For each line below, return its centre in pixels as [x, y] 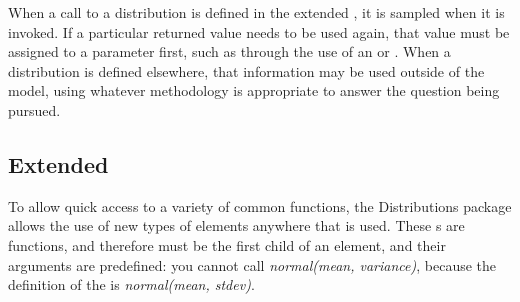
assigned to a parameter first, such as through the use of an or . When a [229, 51]
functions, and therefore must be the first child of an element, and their [227, 244]
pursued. [34, 109]
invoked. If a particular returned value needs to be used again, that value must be [259, 31]
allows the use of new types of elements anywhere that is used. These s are [236, 225]
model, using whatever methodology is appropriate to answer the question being [254, 90]
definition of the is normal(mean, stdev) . [131, 284]
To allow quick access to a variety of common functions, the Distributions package [260, 205]
